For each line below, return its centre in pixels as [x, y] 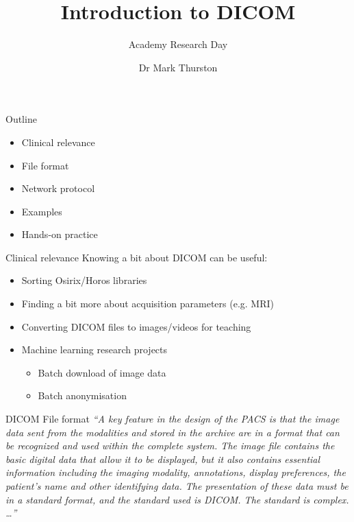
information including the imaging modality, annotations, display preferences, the [176, 472]
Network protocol [58, 188]
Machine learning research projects [94, 349]
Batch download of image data [102, 372]
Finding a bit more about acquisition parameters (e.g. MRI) [148, 304]
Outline [21, 119]
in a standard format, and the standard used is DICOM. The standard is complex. [177, 499]
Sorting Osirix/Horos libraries [84, 280]
